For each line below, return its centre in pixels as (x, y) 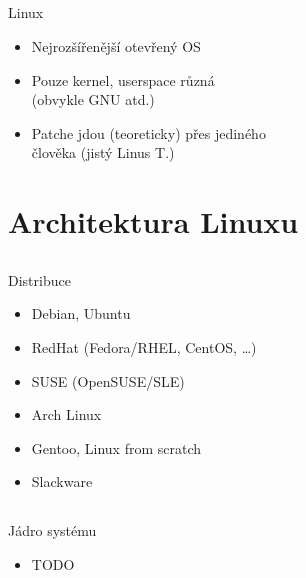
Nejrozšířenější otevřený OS (116, 45)
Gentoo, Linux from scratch (116, 447)
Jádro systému (52, 530)
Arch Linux (66, 414)
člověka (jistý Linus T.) (103, 152)
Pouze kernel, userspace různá (123, 79)
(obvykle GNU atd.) (93, 99)
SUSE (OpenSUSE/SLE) (108, 380)
